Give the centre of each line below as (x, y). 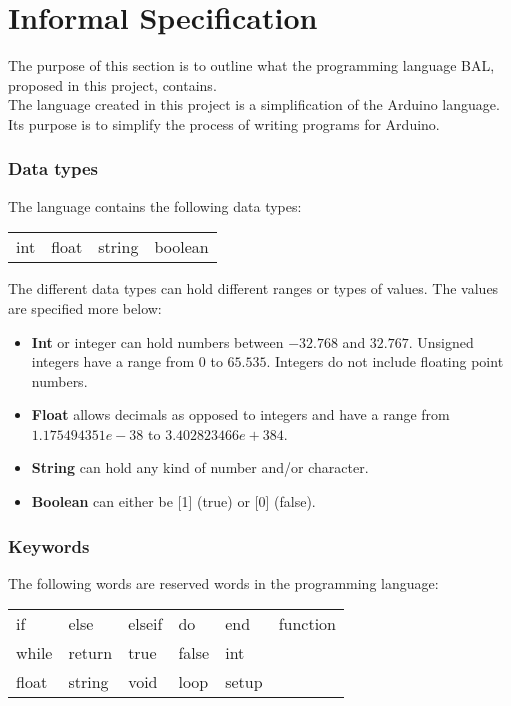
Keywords (49, 545)
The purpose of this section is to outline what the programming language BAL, (251, 65)
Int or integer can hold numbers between (157, 341)
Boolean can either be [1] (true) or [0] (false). (173, 501)
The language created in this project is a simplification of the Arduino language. (254, 104)
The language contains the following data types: (155, 205)
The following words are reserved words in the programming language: (223, 582)
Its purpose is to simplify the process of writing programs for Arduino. (224, 123)
